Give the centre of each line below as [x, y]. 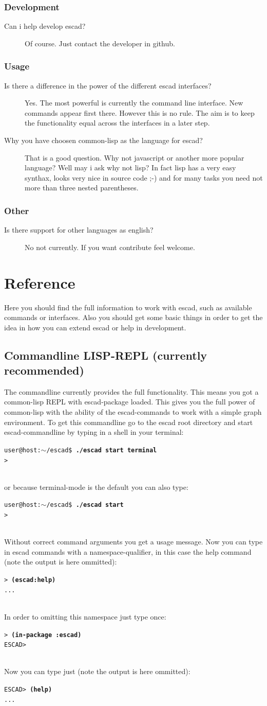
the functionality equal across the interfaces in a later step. [117, 123]
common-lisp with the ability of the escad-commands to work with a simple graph [133, 412]
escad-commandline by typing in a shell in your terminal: [94, 432]
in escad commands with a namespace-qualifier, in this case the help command [128, 551]
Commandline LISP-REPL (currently [106, 355]
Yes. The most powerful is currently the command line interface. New [134, 103]
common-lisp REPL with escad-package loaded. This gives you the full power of [130, 402]
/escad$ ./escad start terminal [102, 450]
